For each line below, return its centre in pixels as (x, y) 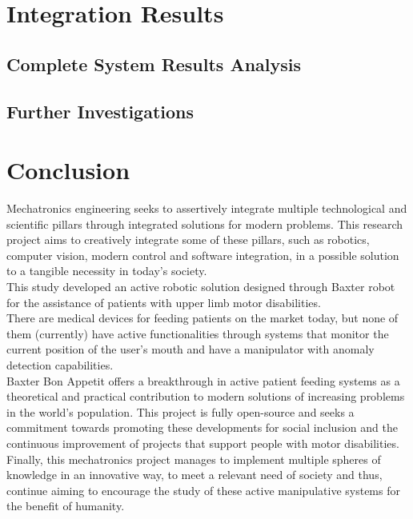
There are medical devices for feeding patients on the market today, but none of (202, 318)
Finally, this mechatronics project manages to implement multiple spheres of (194, 459)
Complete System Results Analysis (154, 64)
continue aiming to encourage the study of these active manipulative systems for (203, 490)
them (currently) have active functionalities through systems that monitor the (198, 333)
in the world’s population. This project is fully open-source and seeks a (180, 411)
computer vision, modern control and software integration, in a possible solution (203, 255)
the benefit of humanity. (66, 506)
